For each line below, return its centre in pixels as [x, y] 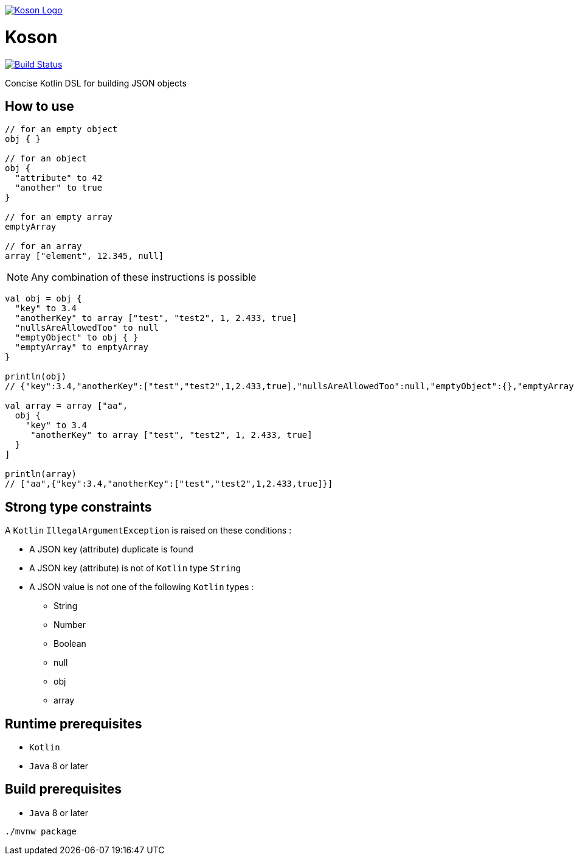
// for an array [43, 246]
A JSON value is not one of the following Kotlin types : [142, 587]
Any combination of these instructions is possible [144, 277]
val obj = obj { [43, 299]
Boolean [70, 644]
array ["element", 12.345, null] [85, 256]
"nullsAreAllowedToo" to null [87, 328]
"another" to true [59, 188]
